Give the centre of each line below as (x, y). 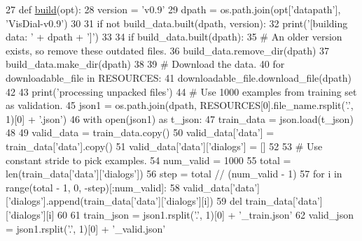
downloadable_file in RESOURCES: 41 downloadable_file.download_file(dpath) (179, 77)
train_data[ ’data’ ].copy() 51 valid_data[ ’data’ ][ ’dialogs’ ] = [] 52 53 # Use (164, 146)
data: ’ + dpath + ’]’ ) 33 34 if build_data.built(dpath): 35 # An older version (174, 37)
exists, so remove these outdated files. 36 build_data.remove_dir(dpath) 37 (168, 50)
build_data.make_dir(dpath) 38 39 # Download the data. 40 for (145, 64)
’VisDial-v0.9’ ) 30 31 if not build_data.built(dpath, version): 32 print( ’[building (177, 23)
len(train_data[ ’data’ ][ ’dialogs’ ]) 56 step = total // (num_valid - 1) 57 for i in (174, 174)
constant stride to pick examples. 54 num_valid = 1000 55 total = (148, 160)
